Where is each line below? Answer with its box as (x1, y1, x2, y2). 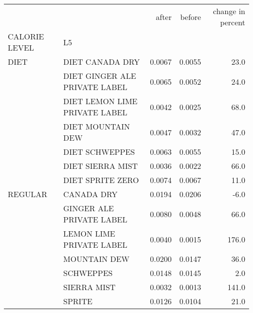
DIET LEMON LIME (63, 95, 138, 107)
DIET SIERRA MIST (63, 160, 138, 171)
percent (220, 17, 245, 28)
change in (213, 5, 245, 17)
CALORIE (8, 31, 44, 42)
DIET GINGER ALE (63, 70, 136, 81)
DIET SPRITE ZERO (63, 174, 139, 185)
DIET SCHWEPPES (63, 146, 135, 157)
